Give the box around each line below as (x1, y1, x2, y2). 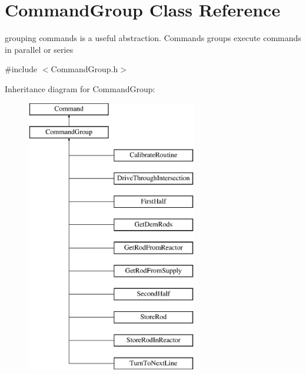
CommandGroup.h (51, 63, 118, 75)
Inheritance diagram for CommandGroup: (5, 82, 155, 95)
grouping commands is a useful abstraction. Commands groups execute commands (5, 32, 301, 44)
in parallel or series (5, 43, 74, 55)
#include (5, 63, 38, 75)
